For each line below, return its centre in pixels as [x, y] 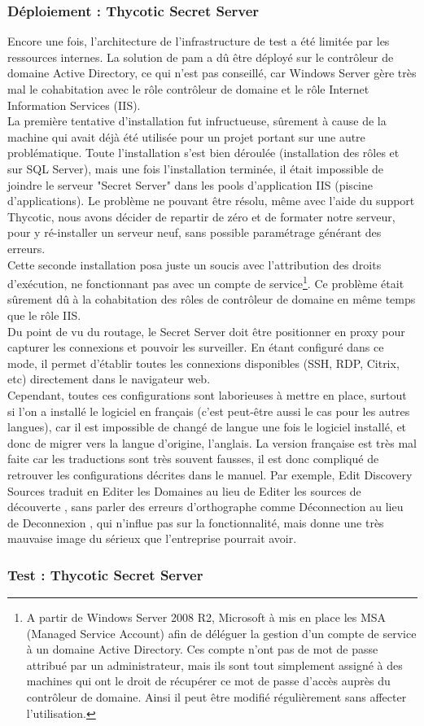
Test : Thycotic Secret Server [105, 574]
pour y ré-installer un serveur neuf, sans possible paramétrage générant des [195, 232]
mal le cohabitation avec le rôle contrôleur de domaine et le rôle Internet [188, 89]
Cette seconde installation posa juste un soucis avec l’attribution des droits [195, 264]
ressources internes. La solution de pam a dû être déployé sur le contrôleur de [201, 57]
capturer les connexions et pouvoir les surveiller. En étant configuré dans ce [196, 347]
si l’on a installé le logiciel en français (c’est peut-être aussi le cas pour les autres [209, 411]
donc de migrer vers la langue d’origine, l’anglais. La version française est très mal [212, 442]
